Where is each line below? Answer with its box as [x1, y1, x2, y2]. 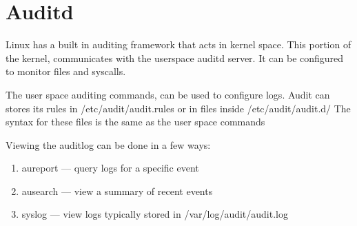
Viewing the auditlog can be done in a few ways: [6, 137, 211, 152]
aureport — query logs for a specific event [21, 161, 199, 175]
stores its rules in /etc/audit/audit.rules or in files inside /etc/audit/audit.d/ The [6, 101, 351, 115]
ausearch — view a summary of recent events [21, 183, 213, 198]
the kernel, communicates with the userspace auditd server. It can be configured [6, 50, 344, 65]
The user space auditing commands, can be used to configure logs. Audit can [6, 87, 330, 101]
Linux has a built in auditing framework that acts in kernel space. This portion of [6, 37, 351, 52]
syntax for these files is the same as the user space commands [6, 114, 265, 129]
